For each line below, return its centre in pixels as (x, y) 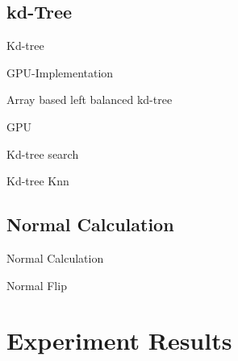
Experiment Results (119, 340)
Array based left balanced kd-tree (90, 100)
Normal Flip (37, 285)
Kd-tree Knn (38, 181)
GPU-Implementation (60, 72)
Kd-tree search (43, 154)
